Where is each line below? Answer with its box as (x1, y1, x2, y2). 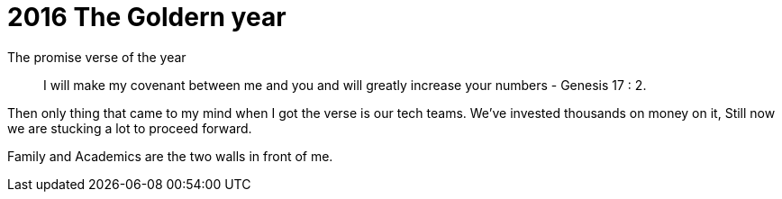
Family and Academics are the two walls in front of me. (7, 148, 333, 164)
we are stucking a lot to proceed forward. (7, 120, 252, 136)
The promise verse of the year (7, 49, 186, 65)
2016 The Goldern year (7, 2, 286, 32)
